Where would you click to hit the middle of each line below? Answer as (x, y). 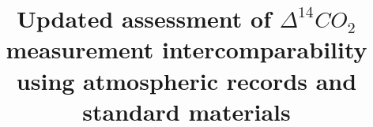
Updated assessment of (144, 19)
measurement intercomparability (186, 49)
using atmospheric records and (186, 80)
